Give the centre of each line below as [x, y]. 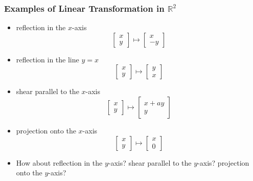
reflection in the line [48, 59]
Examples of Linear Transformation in [84, 8]
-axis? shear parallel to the [150, 162]
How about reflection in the [59, 162]
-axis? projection [223, 162]
